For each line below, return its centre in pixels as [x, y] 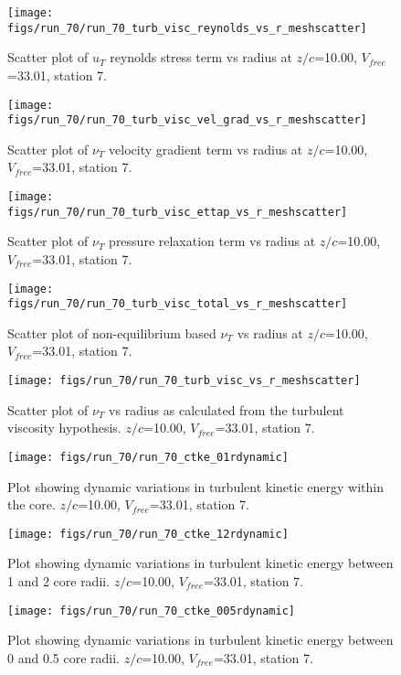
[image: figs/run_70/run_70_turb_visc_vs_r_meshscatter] [184, 380]
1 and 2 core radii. [59, 580]
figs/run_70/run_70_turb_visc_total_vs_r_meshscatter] [178, 304]
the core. [32, 504]
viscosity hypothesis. [64, 428]
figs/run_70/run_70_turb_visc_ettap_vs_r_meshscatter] [178, 212]
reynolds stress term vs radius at [201, 57]
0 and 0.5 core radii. [63, 657]
